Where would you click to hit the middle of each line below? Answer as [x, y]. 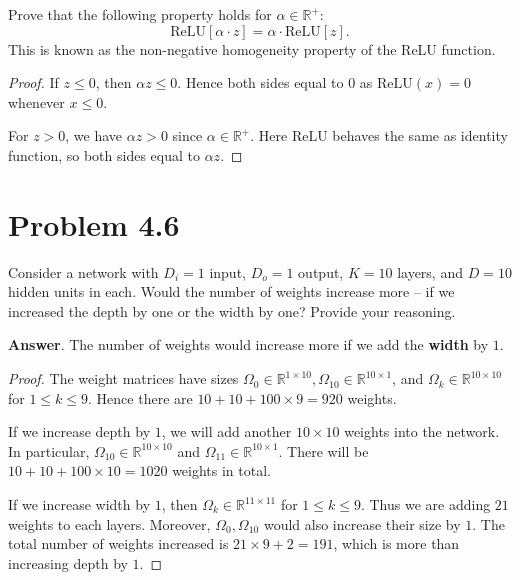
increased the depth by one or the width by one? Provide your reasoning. [232, 310]
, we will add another [226, 431]
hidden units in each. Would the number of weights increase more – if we [231, 291]
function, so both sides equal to [104, 154]
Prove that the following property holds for [140, 14]
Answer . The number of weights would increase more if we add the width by [248, 344]
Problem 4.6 [94, 223]
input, [227, 271]
